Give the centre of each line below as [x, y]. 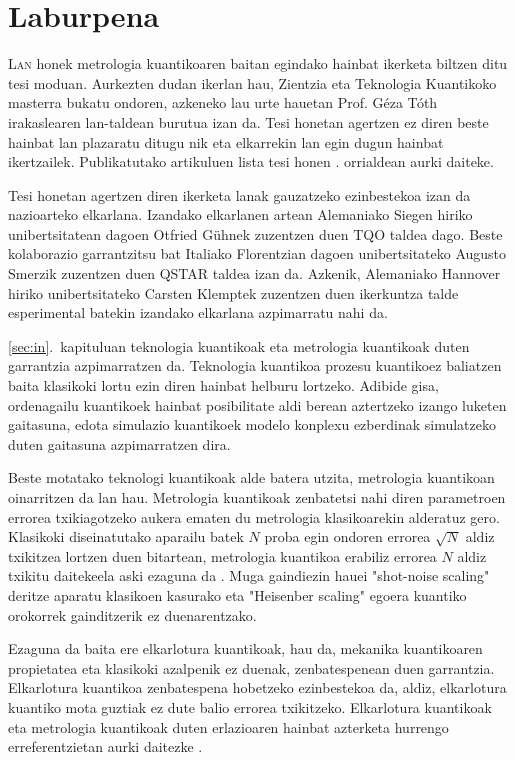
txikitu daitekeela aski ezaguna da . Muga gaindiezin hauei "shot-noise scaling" [249, 575]
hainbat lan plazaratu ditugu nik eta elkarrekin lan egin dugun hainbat [226, 141]
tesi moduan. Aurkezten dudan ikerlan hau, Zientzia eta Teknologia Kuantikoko [252, 82]
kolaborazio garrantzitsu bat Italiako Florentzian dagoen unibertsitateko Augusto [257, 253]
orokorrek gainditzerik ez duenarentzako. [132, 614]
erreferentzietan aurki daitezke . [105, 746]
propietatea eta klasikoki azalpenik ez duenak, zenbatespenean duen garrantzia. [251, 667]
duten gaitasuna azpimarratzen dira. [119, 443]
